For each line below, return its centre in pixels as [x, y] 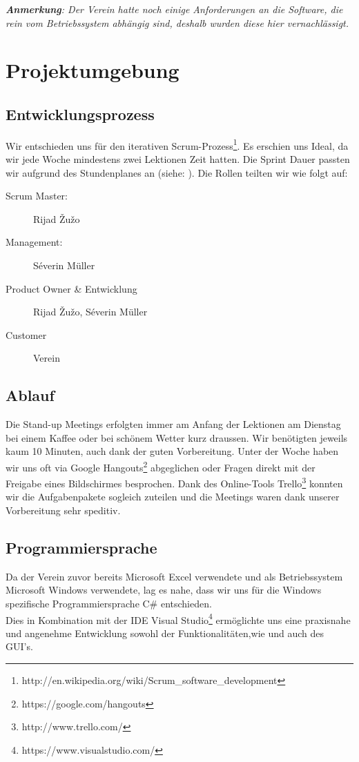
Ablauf [30, 395]
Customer [26, 334]
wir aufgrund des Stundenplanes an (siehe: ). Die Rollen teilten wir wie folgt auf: [177, 172]
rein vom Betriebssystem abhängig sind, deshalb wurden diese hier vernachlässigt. [177, 22]
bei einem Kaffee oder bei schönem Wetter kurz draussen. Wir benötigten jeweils [177, 437]
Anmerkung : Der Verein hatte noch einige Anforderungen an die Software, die [174, 9]
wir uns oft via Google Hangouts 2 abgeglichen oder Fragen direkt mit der [161, 466]
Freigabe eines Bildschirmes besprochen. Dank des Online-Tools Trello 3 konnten [174, 482]
